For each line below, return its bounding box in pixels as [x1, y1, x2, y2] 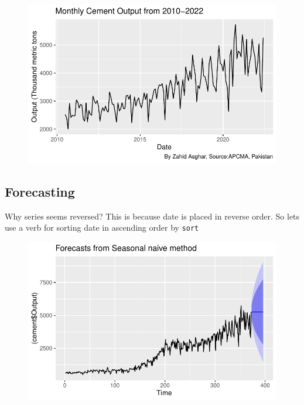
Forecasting [5, 182, 75, 200]
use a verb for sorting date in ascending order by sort [5, 221, 199, 234]
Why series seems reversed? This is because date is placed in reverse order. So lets [5, 210, 300, 222]
